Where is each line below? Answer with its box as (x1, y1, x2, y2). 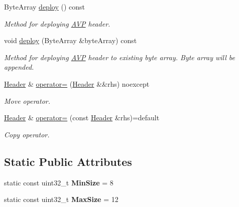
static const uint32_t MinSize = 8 (4, 177, 113, 187)
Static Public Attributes (4, 153, 132, 169)
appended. (4, 62, 34, 72)
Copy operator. (4, 129, 50, 139)
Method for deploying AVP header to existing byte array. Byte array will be (4, 52, 235, 62)
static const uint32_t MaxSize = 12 (4, 194, 118, 204)
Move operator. (4, 95, 50, 106)
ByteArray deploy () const (4, 2, 85, 12)
